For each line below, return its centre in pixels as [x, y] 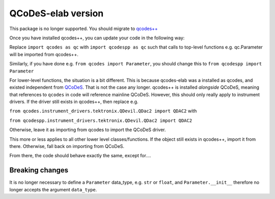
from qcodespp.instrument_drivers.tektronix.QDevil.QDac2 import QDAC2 [101, 120]
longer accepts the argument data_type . [53, 189]
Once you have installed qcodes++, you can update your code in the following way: [97, 38]
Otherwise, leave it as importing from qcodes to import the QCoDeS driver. [88, 130]
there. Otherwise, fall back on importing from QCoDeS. [67, 146]
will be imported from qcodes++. [44, 54]
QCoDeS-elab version [57, 13]
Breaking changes [39, 170]
